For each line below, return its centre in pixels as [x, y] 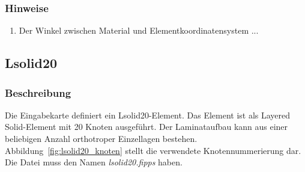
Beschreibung [38, 92]
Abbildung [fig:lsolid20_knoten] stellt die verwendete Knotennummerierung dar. [153, 150]
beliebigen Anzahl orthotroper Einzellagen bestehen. [101, 138]
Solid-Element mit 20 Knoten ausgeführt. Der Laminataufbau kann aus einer [146, 127]
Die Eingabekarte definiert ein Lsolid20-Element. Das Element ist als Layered [148, 115]
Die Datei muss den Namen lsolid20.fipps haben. [94, 162]
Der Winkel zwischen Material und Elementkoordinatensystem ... [139, 30]
